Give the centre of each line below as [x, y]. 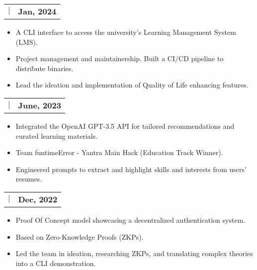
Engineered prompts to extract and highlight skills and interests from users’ [131, 169]
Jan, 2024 [37, 11]
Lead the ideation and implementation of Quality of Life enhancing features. [132, 85]
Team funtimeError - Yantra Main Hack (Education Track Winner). [119, 152]
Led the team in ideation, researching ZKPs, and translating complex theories [134, 253]
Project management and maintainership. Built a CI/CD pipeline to [120, 58]
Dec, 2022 [38, 199]
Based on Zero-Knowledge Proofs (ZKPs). [80, 236]
